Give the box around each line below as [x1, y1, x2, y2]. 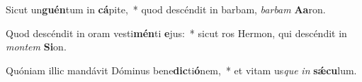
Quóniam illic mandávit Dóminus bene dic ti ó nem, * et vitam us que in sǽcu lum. [6, 62, 357, 77]
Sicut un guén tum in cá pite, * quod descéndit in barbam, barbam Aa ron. [6, 2, 326, 16]
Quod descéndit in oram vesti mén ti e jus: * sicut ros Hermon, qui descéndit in [6, 25, 347, 40]
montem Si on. [6, 39, 67, 54]
